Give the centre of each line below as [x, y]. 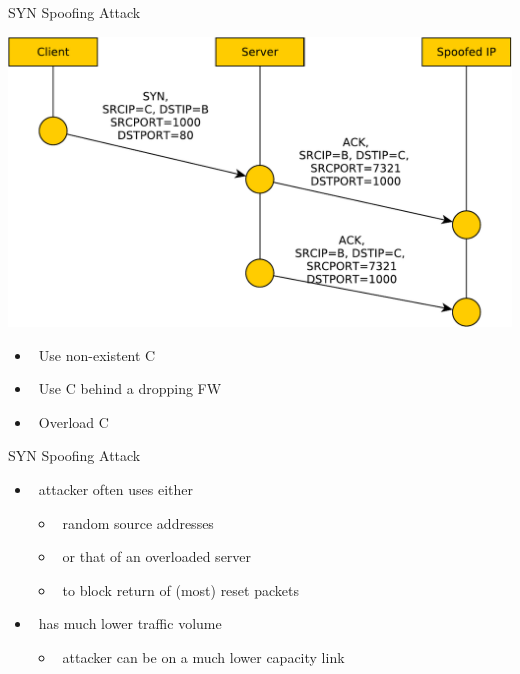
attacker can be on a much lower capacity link [203, 656]
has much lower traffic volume [130, 623]
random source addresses [138, 522]
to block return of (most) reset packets [180, 589]
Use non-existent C [97, 354]
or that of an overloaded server [157, 556]
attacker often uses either [115, 488]
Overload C [73, 421]
